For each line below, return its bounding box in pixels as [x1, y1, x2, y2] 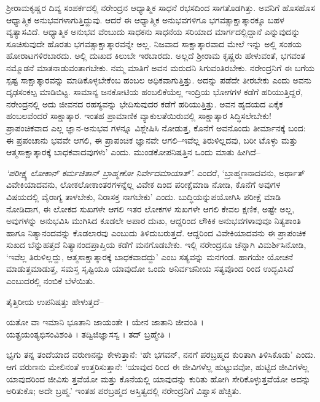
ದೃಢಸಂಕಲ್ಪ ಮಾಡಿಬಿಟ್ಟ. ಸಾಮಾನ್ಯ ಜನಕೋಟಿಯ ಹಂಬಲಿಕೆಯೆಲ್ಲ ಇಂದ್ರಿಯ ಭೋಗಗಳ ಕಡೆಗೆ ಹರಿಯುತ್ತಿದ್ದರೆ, [6, 85, 303, 98]
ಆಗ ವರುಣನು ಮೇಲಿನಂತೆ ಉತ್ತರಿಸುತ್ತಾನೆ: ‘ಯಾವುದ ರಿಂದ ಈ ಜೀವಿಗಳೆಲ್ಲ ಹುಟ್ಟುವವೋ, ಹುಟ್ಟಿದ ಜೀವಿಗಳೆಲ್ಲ [6, 360, 309, 373]
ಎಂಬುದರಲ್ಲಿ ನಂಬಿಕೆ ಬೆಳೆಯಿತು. [6, 274, 95, 287]
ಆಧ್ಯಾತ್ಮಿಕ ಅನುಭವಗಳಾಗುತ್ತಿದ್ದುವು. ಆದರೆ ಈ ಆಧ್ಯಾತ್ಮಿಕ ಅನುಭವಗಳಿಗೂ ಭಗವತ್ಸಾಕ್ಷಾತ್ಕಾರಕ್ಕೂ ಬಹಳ [6, 13, 284, 26]
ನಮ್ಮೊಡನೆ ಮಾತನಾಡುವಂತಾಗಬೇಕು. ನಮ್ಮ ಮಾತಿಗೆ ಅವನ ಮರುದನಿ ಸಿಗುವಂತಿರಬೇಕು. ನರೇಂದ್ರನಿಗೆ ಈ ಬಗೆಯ [6, 61, 315, 74]
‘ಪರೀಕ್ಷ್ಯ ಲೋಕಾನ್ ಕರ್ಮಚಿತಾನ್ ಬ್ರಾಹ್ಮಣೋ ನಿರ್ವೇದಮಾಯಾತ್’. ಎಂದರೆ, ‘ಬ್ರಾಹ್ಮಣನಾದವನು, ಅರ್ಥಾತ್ [6, 166, 305, 179]
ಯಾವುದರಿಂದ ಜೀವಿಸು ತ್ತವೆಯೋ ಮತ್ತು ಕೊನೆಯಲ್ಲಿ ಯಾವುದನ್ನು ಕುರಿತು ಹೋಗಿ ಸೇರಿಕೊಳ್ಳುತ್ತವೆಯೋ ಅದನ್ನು [6, 372, 311, 385]
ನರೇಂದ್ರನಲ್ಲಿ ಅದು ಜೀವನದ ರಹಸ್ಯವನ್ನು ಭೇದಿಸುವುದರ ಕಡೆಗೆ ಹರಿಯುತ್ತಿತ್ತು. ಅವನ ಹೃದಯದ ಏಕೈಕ [6, 97, 283, 110]
